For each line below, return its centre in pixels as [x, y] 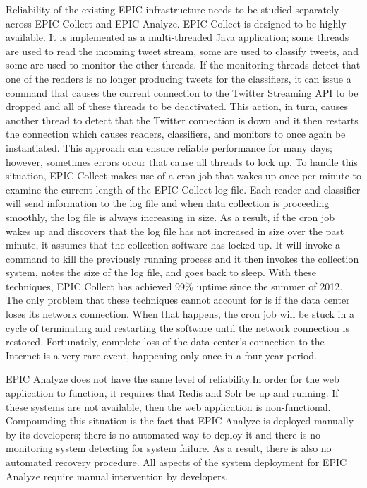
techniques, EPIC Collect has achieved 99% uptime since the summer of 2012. [174, 286]
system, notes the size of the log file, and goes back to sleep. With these [161, 272]
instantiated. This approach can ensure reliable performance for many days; [169, 147]
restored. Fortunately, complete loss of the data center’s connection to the [165, 341]
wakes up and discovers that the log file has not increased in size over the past [175, 231]
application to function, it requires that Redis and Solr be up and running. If [172, 393]
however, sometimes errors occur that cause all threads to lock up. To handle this [182, 161]
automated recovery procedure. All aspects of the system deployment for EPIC [176, 462]
